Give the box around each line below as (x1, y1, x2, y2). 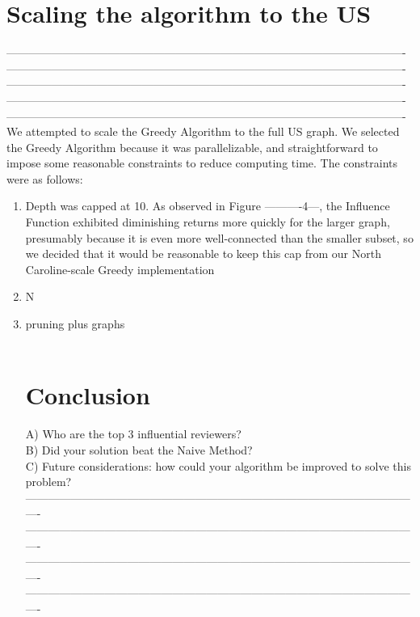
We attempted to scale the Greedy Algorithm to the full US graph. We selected (6, 123, 400, 140)
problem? (25, 473, 72, 490)
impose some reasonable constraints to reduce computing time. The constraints (6, 154, 398, 171)
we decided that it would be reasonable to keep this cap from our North (25, 245, 381, 262)
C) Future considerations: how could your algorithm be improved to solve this (25, 457, 411, 474)
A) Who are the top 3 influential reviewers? (25, 425, 241, 442)
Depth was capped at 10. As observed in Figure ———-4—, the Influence (25, 197, 390, 214)
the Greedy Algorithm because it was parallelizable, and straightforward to (6, 138, 378, 155)
